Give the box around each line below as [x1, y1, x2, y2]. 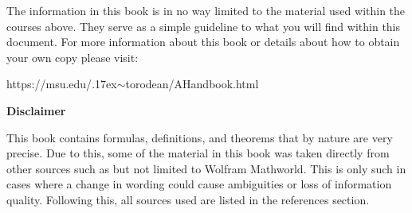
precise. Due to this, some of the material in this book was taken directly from [6, 145, 390, 161]
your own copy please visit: [6, 48, 139, 65]
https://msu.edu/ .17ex [6, 76, 117, 92]
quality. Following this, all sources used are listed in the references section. [6, 191, 370, 207]
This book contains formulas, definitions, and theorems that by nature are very [6, 129, 393, 145]
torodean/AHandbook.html [125, 76, 259, 92]
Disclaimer [6, 102, 66, 118]
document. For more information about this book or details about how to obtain [6, 33, 400, 50]
